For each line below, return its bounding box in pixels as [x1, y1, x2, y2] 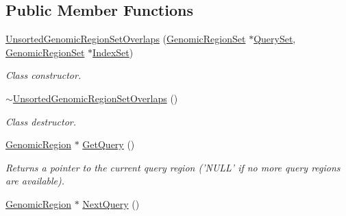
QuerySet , [254, 32, 296, 46]
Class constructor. [5, 68, 82, 82]
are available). [5, 173, 65, 188]
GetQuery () [82, 137, 135, 152]
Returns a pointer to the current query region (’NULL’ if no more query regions [5, 160, 341, 174]
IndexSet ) [92, 45, 134, 59]
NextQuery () [82, 196, 140, 211]
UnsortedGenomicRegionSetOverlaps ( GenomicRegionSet [5, 32, 246, 46]
